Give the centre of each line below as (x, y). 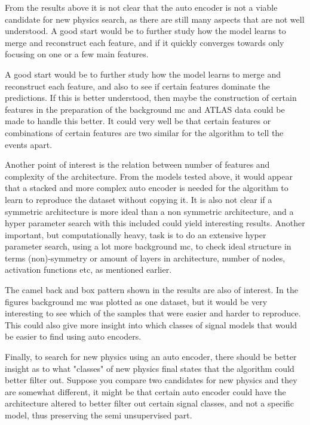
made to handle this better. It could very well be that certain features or (138, 121)
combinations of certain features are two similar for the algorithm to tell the (144, 132)
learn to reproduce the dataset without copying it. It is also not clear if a (139, 199)
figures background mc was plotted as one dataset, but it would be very (136, 301)
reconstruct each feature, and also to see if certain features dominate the (137, 86)
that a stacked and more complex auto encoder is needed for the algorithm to (147, 188)
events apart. (29, 144)
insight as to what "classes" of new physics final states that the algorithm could (150, 368)
